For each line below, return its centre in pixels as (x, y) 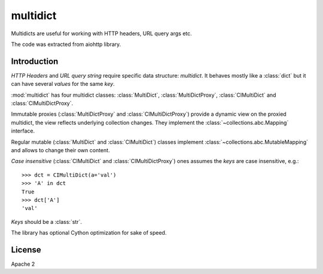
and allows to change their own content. (60, 150)
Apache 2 (23, 264)
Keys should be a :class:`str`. (46, 221)
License (26, 250)
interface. (23, 131)
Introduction (35, 61)
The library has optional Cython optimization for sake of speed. (89, 233)
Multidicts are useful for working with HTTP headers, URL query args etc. (102, 33)
